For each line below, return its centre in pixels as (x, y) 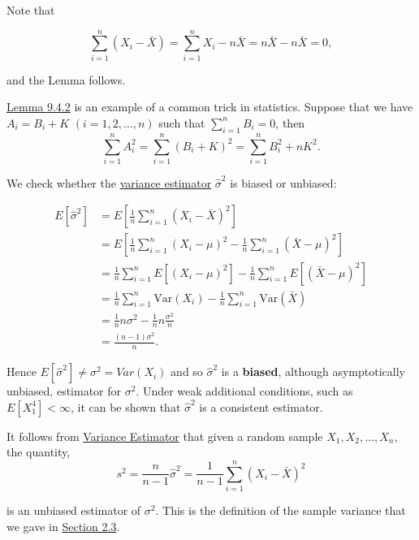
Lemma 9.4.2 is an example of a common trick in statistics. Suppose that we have (210, 107)
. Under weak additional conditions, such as (244, 391)
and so (187, 372)
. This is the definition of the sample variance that (281, 510)
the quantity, (39, 452)
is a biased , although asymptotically (313, 372)
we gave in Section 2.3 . (63, 526)
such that (182, 122)
